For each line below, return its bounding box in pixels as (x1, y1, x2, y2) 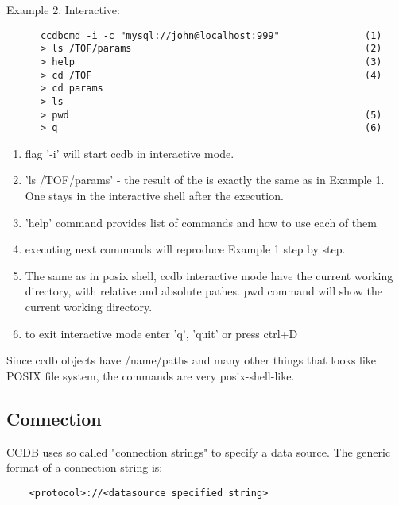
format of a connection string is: (6, 459, 163, 476)
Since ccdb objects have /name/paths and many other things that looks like (6, 352, 377, 368)
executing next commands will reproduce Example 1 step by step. (25, 241, 346, 257)
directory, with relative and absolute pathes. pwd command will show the (25, 283, 382, 299)
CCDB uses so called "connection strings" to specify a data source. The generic (6, 443, 391, 460)
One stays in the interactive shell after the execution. (25, 187, 284, 204)
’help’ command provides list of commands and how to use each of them (25, 214, 377, 230)
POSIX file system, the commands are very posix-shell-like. (6, 367, 295, 384)
